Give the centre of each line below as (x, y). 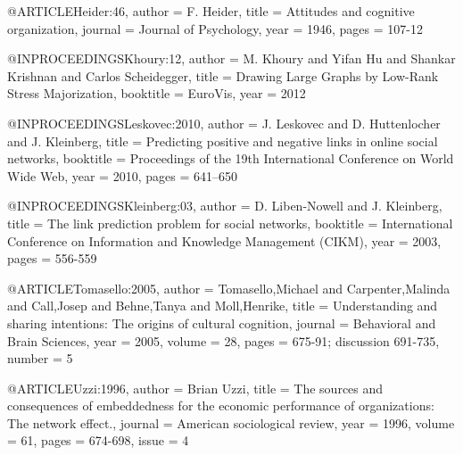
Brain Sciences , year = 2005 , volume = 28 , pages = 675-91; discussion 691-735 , (223, 340)
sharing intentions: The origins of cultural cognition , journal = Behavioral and (222, 323)
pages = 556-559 (52, 258)
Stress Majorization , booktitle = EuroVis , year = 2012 (157, 93)
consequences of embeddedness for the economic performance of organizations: (221, 405)
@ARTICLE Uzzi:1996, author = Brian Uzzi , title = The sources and (195, 388)
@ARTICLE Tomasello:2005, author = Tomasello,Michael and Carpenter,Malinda (229, 288)
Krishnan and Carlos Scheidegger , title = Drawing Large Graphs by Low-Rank (223, 75)
